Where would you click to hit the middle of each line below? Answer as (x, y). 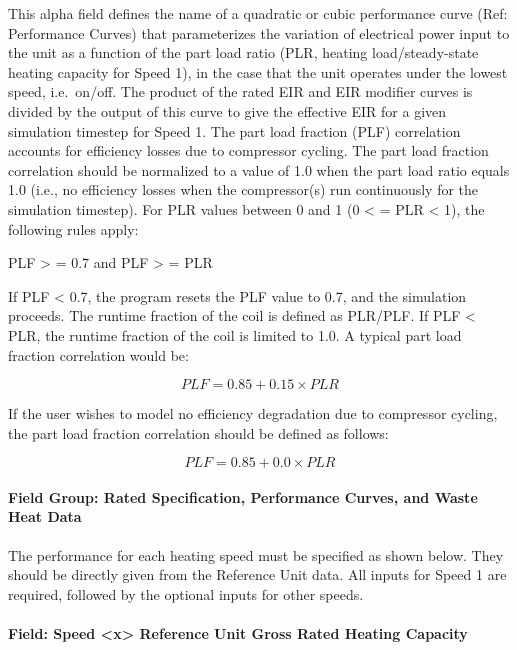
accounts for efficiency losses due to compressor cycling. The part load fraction (248, 150)
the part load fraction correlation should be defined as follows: (198, 432)
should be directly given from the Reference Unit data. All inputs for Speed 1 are (257, 574)
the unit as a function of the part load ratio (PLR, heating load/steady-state (243, 52)
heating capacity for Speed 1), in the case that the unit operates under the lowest (258, 71)
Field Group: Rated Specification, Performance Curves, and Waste (243, 496)
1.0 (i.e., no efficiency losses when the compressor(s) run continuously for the (243, 189)
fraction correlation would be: (98, 354)
